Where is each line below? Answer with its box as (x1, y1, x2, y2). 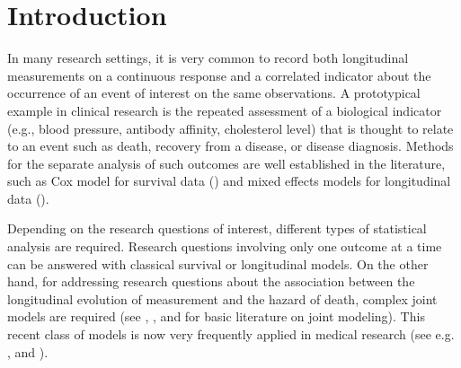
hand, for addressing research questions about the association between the (7, 272, 415, 291)
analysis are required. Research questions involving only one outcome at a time (7, 237, 442, 256)
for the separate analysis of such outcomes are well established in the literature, (7, 153, 446, 172)
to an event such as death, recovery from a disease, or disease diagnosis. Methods (7, 136, 454, 155)
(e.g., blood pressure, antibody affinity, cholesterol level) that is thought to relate (7, 118, 454, 137)
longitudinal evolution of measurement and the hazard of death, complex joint (7, 289, 438, 308)
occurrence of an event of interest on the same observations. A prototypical (7, 83, 421, 102)
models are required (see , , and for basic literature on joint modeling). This (7, 307, 425, 326)
